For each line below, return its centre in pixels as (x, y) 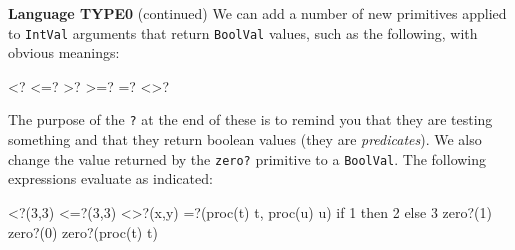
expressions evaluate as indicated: (110, 178)
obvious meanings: (64, 52)
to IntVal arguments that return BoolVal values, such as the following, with (243, 32)
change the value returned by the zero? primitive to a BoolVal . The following (247, 158)
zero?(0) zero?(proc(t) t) (83, 231)
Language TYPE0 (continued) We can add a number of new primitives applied (257, 13)
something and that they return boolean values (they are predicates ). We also (245, 139)
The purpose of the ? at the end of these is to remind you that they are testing (250, 119)
